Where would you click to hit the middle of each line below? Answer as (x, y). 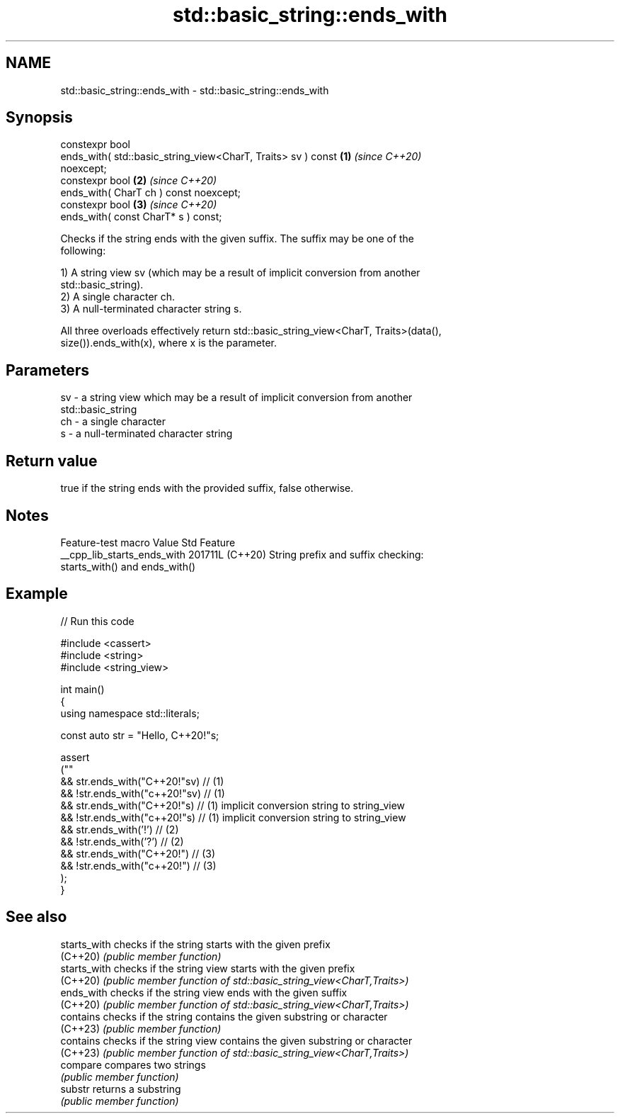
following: (83, 251)
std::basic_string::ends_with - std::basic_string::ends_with (195, 90)
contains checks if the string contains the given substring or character (224, 1016)
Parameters (47, 370)
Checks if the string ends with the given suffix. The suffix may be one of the (237, 239)
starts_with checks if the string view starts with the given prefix (208, 968)
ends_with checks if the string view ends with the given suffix (204, 992)
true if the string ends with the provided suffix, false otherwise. (207, 488)
